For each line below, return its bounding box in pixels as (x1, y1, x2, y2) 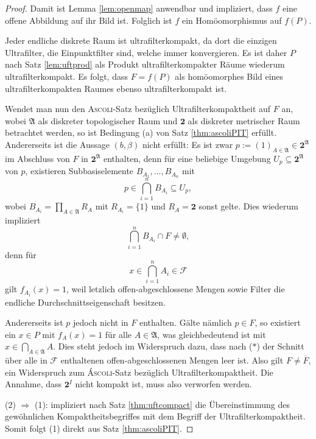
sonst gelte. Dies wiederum (198, 200, 298, 212)
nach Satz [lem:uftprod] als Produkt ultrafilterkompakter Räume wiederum (5, 58, 285, 71)
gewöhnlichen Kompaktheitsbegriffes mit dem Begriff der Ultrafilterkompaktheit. (5, 410, 306, 423)
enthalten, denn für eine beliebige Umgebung (104, 152, 271, 164)
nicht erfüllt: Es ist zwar (142, 138, 233, 150)
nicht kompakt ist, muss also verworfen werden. (75, 378, 252, 390)
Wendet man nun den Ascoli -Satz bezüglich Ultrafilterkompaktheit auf (5, 102, 271, 115)
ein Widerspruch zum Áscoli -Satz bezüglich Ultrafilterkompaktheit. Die (5, 365, 273, 378)
